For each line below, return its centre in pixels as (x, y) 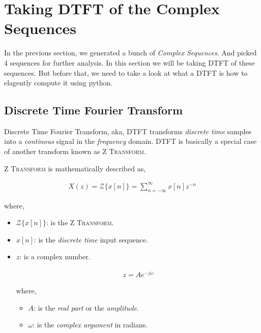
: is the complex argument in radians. (90, 325)
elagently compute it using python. (59, 83)
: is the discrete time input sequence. (91, 239)
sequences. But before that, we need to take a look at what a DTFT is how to (126, 72)
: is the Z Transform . (80, 222)
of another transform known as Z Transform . (75, 151)
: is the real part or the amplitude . (86, 307)
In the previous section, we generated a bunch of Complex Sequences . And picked (130, 53)
